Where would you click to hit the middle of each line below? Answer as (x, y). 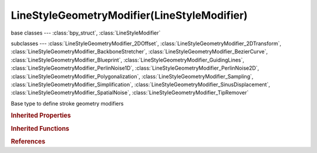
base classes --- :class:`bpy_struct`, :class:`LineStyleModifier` (86, 33)
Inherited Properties (41, 115)
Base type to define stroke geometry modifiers (67, 103)
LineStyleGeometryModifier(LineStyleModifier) (129, 15)
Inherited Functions (40, 128)
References (28, 141)
